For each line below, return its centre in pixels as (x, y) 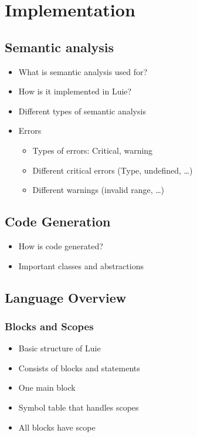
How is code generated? (61, 245)
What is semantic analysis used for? (83, 71)
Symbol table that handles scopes (79, 407)
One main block (47, 387)
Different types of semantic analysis (82, 111)
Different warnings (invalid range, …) (98, 190)
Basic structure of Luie (60, 348)
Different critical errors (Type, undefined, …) (113, 170)
